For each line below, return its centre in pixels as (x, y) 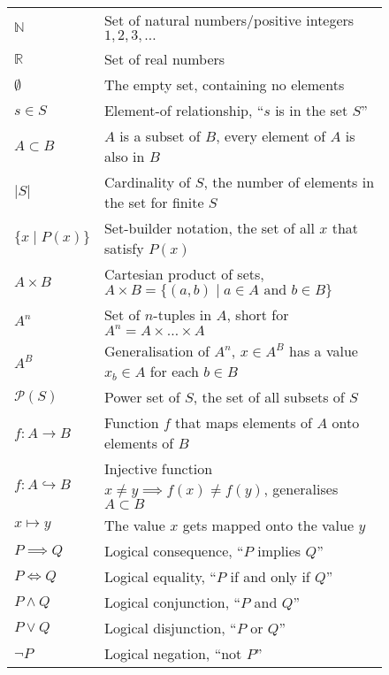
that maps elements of (244, 422)
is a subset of (160, 136)
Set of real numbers (164, 59)
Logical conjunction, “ (172, 602)
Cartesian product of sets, (184, 274)
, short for (258, 314)
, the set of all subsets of (269, 397)
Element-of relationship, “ (184, 110)
